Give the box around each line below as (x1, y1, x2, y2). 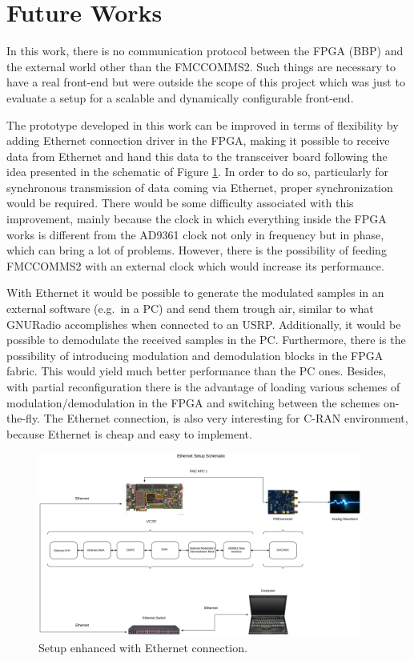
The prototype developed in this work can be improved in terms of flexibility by (6, 116, 399, 133)
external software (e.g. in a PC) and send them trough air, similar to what (6, 300, 374, 317)
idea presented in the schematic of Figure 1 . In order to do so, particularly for (6, 163, 389, 180)
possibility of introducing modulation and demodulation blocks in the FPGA (6, 347, 384, 363)
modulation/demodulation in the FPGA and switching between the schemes (6, 394, 380, 411)
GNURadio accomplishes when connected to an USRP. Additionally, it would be (6, 315, 401, 332)
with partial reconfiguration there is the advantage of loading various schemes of (6, 379, 400, 395)
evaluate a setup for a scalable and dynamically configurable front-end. (6, 89, 354, 106)
